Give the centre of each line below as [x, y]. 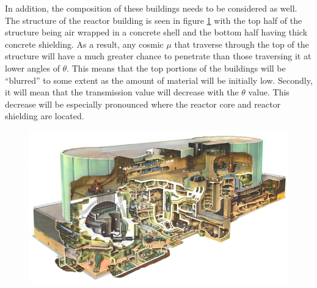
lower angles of [32, 68]
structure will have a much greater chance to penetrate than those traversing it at [158, 56]
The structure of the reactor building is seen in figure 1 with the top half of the [154, 20]
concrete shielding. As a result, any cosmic [84, 44]
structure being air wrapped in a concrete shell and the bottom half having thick [156, 32]
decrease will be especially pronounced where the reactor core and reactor [143, 104]
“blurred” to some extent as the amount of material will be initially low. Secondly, [159, 80]
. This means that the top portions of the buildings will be [176, 68]
